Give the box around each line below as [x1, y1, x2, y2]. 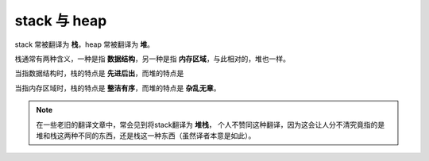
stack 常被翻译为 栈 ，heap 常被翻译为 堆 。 [14, 40, 155, 49]
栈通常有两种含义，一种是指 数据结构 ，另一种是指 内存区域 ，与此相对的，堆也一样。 [14, 54, 290, 63]
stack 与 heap [14, 12, 107, 29]
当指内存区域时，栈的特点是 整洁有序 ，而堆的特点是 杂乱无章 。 [14, 83, 221, 93]
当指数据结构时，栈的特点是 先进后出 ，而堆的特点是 [14, 68, 184, 79]
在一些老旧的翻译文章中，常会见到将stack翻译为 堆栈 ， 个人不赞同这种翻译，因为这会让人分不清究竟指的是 [36, 120, 385, 129]
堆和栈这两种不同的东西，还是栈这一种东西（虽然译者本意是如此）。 [36, 131, 256, 140]
